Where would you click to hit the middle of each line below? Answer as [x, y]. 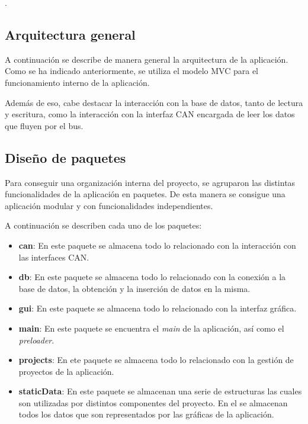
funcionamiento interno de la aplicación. [77, 82]
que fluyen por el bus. [44, 125]
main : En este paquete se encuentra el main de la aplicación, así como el [151, 328]
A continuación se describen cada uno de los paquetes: [103, 225]
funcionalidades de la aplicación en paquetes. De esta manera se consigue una [145, 194]
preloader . [36, 340]
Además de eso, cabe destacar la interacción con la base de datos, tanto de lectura [154, 102]
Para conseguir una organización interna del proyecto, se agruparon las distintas [150, 182]
